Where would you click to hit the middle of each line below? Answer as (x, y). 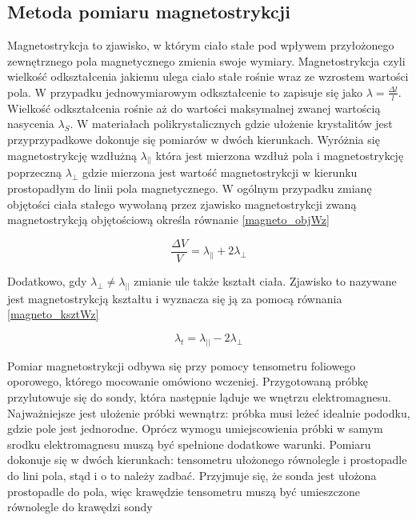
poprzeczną (35, 172)
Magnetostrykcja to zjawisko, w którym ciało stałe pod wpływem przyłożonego (201, 45)
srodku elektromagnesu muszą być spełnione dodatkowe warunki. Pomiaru (189, 444)
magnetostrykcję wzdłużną (72, 155)
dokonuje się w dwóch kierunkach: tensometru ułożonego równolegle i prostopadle (207, 460)
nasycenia (31, 124)
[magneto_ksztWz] (53, 314)
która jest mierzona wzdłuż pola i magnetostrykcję (280, 155)
